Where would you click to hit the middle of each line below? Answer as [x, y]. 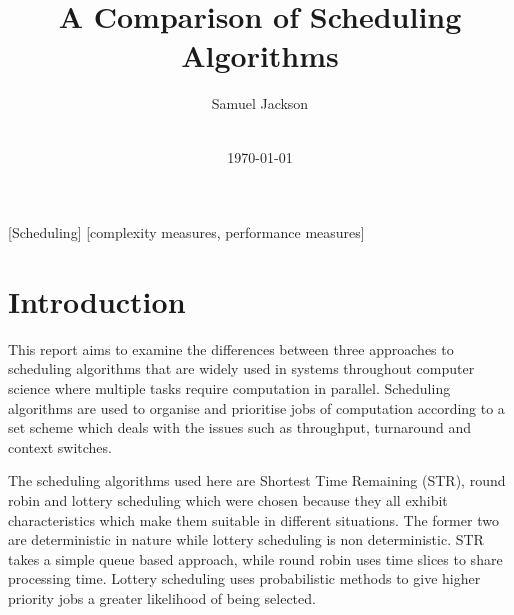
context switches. [60, 446]
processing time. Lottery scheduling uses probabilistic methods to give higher [244, 578]
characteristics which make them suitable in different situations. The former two [253, 519]
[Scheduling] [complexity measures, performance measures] [186, 232]
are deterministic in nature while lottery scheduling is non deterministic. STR [246, 539]
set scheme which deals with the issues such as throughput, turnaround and [240, 427]
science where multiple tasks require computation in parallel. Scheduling [229, 388]
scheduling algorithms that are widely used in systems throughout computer [241, 368]
